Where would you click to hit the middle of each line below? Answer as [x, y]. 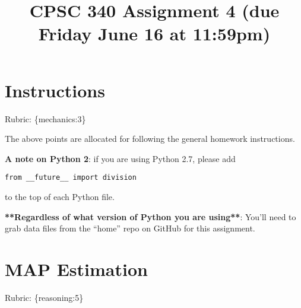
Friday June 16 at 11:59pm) [154, 34]
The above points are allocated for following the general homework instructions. [150, 139]
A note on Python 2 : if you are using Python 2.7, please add [120, 158]
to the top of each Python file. [60, 196]
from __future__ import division [71, 178]
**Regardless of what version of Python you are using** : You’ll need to [150, 216]
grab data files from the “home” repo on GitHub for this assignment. [130, 228]
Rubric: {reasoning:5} [44, 297]
